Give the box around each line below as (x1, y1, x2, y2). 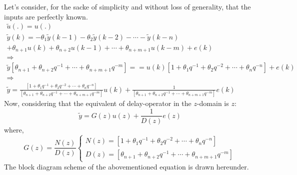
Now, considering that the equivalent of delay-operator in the (4, 97, 191, 108)
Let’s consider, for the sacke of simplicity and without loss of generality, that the (4, 1, 251, 11)
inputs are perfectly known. (4, 11, 88, 21)
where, (4, 124, 24, 134)
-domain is (196, 97, 229, 108)
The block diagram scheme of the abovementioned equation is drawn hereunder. (4, 161, 249, 171)
